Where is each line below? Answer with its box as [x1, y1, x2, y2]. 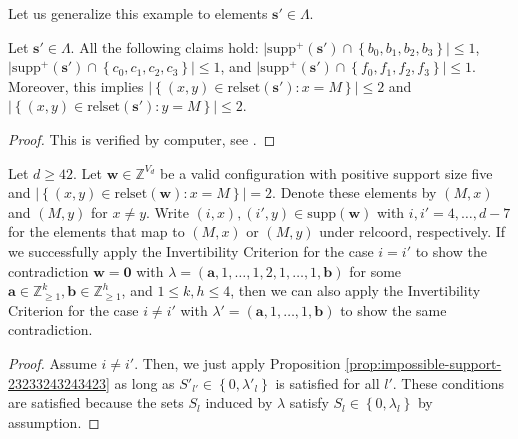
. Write [146, 201, 189, 222]
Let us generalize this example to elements [8, 3, 268, 23]
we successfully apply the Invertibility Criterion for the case [8, 240, 374, 261]
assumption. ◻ [8, 411, 100, 432]
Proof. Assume [8, 352, 97, 373]
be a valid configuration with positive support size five [160, 162, 493, 183]
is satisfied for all [275, 372, 380, 393]
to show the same [340, 299, 447, 320]
